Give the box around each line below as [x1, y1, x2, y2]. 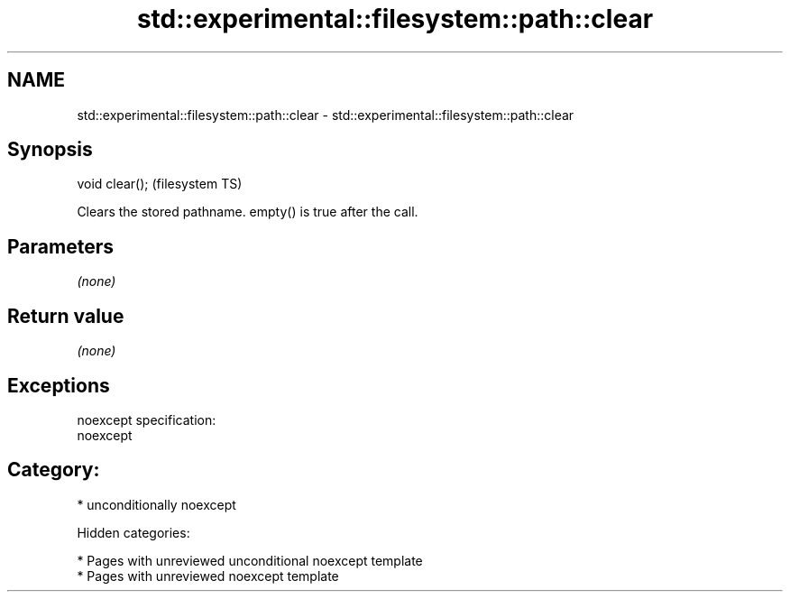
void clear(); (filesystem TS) [77, 176, 243, 192]
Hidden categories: [77, 524, 190, 540]
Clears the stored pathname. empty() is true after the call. [77, 204, 418, 220]
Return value [7, 304, 124, 327]
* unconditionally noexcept [77, 496, 236, 512]
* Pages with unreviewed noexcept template [77, 567, 339, 584]
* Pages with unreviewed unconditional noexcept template [77, 552, 423, 568]
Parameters [7, 235, 114, 258]
